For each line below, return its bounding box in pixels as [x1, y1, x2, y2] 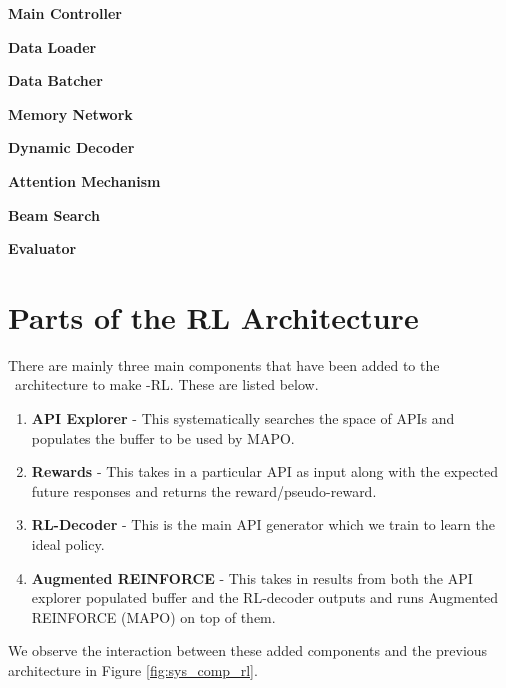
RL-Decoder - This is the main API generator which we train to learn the [31, 514, 495, 535]
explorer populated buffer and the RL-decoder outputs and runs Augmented [31, 587, 499, 608]
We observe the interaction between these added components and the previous [8, 640, 488, 661]
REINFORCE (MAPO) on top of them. [31, 606, 276, 627]
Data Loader [8, 36, 97, 57]
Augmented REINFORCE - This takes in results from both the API [31, 567, 473, 588]
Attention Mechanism [8, 170, 161, 191]
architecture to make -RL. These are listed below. [14, 374, 319, 395]
